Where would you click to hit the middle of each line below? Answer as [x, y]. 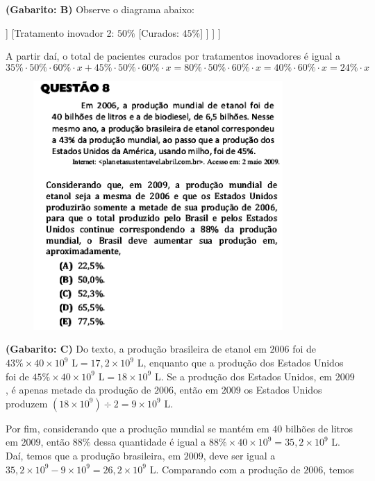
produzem [27, 403]
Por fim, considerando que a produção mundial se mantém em [137, 428]
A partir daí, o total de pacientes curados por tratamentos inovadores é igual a [173, 56]
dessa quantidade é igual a [150, 442]
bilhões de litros [319, 428]
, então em [196, 390]
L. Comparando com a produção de [225, 469]
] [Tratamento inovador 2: [60, 32]
